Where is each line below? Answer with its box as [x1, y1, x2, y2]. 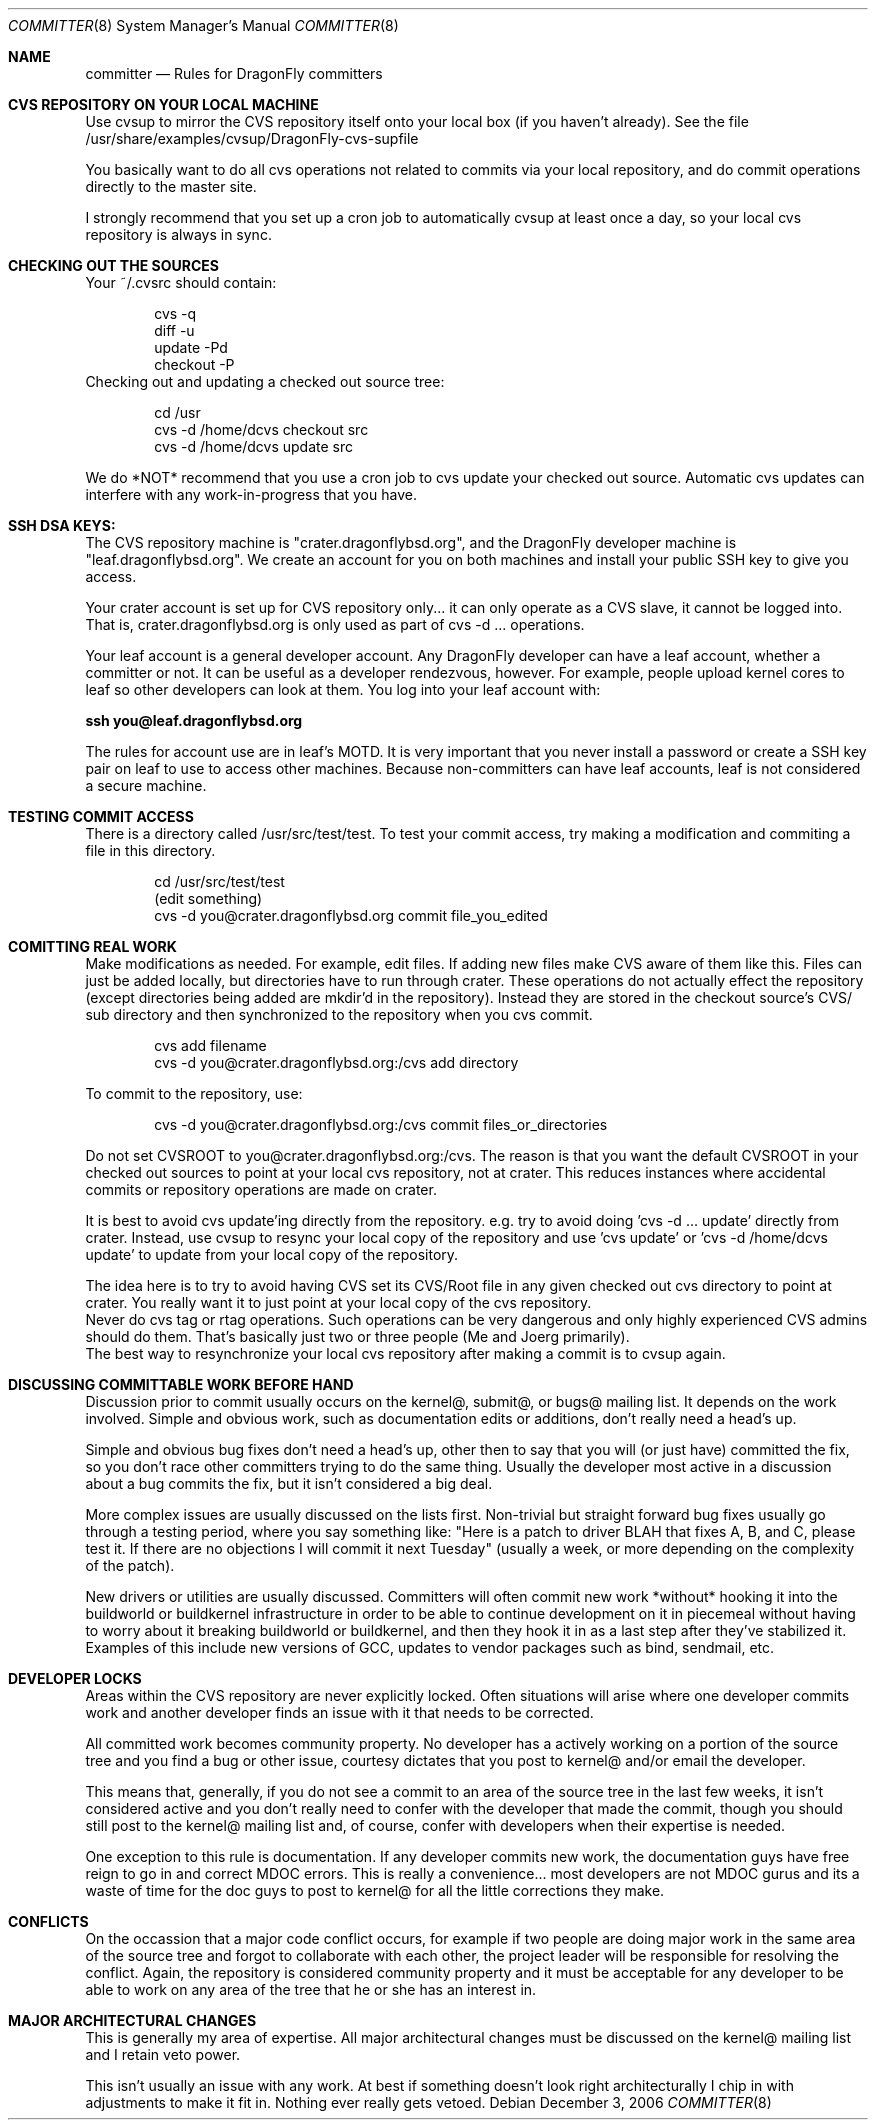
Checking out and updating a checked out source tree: [85, 373, 445, 390]
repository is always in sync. [85, 226, 272, 243]
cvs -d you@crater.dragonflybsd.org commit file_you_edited [154, 907, 548, 924]
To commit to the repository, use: [85, 1085, 303, 1102]
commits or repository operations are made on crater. [85, 1181, 437, 1198]
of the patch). [85, 1557, 175, 1574]
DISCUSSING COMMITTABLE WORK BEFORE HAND [8, 1376, 354, 1393]
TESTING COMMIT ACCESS [8, 808, 194, 825]
